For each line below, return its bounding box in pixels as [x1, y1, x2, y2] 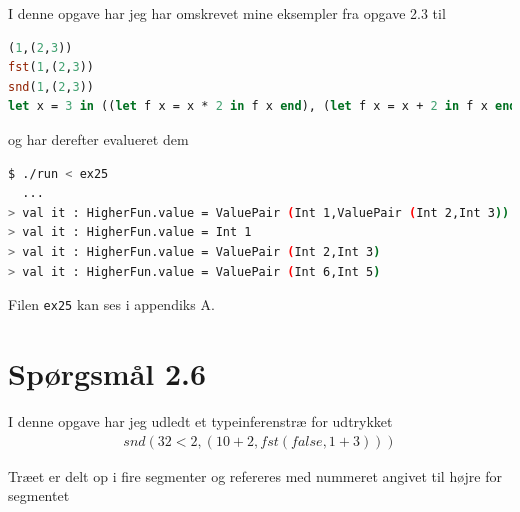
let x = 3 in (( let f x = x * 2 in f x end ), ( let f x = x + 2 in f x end [8, 99, 517, 114]
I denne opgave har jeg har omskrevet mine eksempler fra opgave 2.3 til [8, 3, 446, 23]
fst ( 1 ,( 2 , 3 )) [8, 60, 94, 75]
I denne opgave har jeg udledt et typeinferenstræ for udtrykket [8, 410, 393, 431]
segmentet [8, 485, 70, 506]
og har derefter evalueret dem [8, 128, 189, 149]
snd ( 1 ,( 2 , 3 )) [8, 79, 94, 94]
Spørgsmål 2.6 [8, 352, 207, 393]
